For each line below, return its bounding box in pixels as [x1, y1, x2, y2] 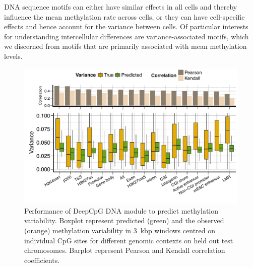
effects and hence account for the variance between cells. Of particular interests [4, 21, 248, 32]
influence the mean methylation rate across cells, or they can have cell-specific [4, 11, 245, 22]
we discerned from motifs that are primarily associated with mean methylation [4, 41, 247, 51]
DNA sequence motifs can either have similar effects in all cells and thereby [4, 2, 237, 12]
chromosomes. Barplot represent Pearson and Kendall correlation [24, 245, 225, 255]
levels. [4, 50, 23, 61]
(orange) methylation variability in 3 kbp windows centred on [24, 225, 216, 236]
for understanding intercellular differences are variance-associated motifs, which [4, 31, 249, 41]
